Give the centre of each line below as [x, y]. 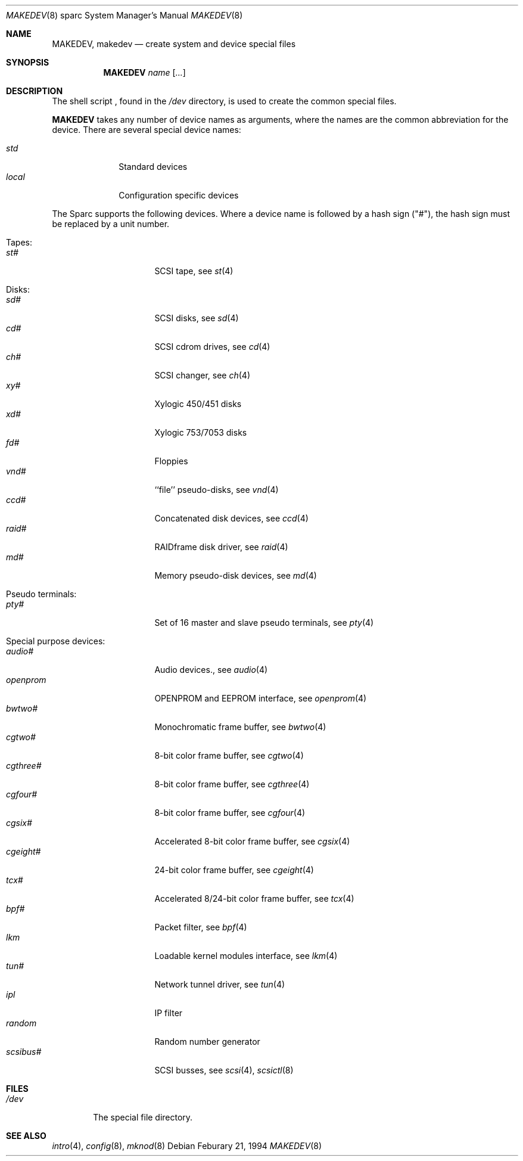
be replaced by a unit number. [111, 224]
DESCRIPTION [35, 91]
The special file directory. [143, 1117]
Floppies [171, 461]
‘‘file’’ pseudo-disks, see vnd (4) [217, 490]
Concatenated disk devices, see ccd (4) [231, 518]
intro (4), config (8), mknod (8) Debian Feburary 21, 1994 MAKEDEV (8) [187, 1146]
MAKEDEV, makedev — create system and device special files [174, 44]
